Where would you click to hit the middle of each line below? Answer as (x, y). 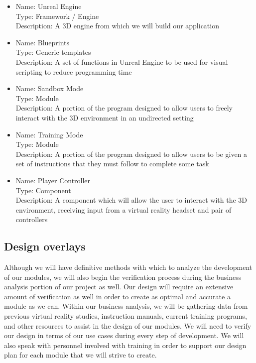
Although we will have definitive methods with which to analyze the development (128, 267)
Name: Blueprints (43, 42)
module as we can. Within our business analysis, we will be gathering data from (126, 306)
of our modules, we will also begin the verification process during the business (123, 277)
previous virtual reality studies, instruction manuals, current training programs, (126, 316)
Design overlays (45, 246)
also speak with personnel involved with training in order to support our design (125, 345)
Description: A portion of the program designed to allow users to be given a (131, 154)
